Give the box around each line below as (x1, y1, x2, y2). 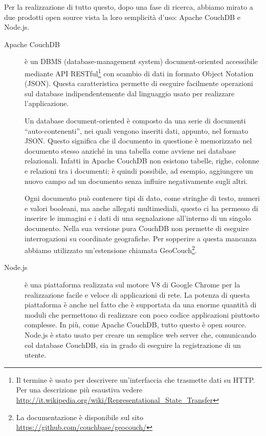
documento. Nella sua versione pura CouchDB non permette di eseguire (25, 222, 249, 233)
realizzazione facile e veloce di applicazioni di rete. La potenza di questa (25, 289, 250, 300)
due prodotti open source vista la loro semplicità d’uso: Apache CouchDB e (4, 11, 241, 22)
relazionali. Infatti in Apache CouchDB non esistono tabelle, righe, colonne (25, 155, 259, 166)
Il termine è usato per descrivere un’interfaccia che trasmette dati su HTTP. (16, 374, 255, 385)
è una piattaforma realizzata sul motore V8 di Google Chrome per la (25, 279, 240, 289)
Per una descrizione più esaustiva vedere (16, 384, 143, 395)
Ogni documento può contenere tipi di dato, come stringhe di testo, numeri (25, 193, 260, 203)
